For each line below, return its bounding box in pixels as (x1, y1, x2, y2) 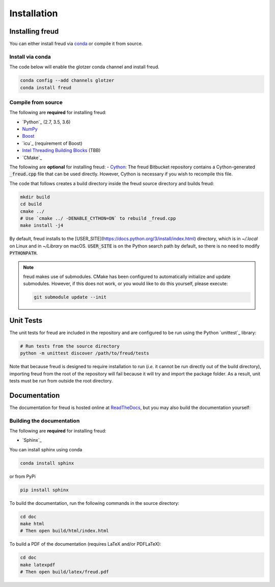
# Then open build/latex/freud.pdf (20, 569, 109, 575)
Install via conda (9, 53, 51, 60)
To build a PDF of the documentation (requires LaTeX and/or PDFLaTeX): (9, 541, 161, 547)
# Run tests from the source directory (20, 343, 120, 349)
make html (20, 521, 45, 527)
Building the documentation (9, 417, 80, 424)
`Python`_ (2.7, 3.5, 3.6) (22, 119, 71, 125)
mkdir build (20, 194, 50, 200)
